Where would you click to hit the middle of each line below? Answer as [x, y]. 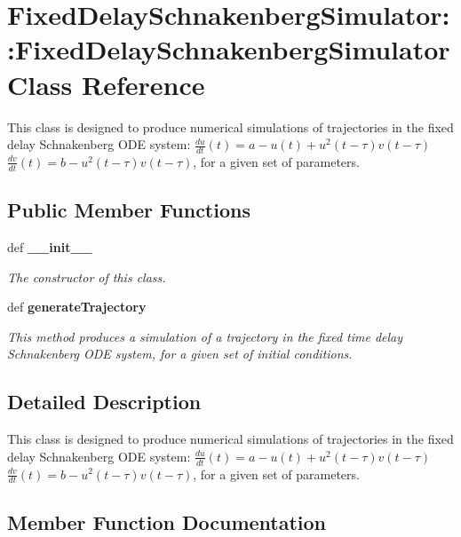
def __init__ [50, 246]
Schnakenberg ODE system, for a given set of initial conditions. [180, 354]
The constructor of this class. [87, 276]
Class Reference [106, 84]
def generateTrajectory [77, 307]
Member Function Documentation [167, 521]
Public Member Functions [129, 210]
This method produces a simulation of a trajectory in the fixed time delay [205, 336]
